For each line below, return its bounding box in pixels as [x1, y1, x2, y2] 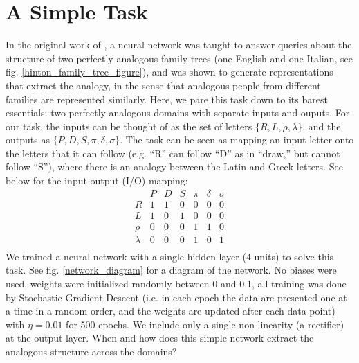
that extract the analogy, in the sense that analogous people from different [6, 78, 321, 92]
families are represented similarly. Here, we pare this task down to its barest [6, 91, 328, 106]
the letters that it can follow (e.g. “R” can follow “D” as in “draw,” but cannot [6, 145, 340, 160]
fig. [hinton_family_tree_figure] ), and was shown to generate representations [6, 64, 333, 79]
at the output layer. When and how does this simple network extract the [6, 330, 314, 345]
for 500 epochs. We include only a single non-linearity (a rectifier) [66, 317, 344, 331]
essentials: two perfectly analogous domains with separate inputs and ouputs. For [6, 105, 350, 120]
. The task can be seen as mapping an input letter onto [120, 132, 354, 147]
